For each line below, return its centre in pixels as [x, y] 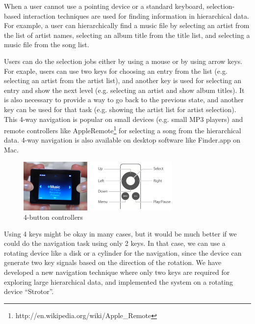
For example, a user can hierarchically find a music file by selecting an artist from [127, 25]
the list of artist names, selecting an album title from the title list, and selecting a [127, 35]
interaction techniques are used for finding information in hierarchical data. [136, 15]
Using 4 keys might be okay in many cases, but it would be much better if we [120, 233]
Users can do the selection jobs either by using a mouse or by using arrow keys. [123, 61]
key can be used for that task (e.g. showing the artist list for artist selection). [120, 109]
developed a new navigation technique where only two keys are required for [117, 272]
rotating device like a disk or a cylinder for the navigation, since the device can [123, 252]
